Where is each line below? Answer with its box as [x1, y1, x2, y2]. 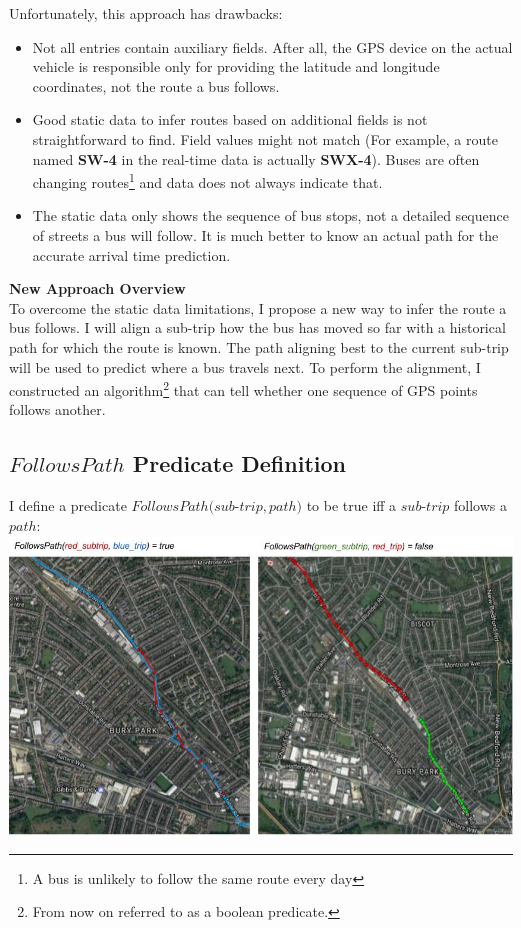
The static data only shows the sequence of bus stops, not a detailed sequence [32, 205, 509, 226]
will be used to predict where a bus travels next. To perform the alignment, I [9, 356, 481, 377]
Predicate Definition [132, 448, 346, 479]
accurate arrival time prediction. [32, 244, 231, 265]
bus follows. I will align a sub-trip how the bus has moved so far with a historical [9, 317, 506, 338]
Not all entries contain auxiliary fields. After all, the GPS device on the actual [32, 36, 513, 57]
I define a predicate [9, 495, 127, 516]
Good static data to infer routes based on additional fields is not [32, 109, 428, 130]
